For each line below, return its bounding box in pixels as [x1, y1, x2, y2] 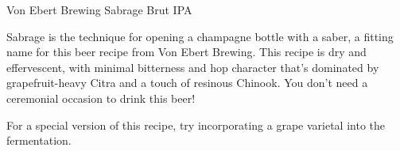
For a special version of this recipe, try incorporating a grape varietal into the [6, 116, 385, 133]
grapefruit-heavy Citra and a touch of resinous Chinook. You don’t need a [6, 74, 368, 91]
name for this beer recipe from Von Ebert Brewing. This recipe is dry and [6, 43, 367, 60]
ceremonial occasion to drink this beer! [6, 89, 196, 106]
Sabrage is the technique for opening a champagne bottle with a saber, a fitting [6, 28, 394, 44]
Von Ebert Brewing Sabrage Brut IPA [6, 2, 192, 17]
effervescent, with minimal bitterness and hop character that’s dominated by [6, 59, 379, 75]
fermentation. [6, 132, 72, 149]
